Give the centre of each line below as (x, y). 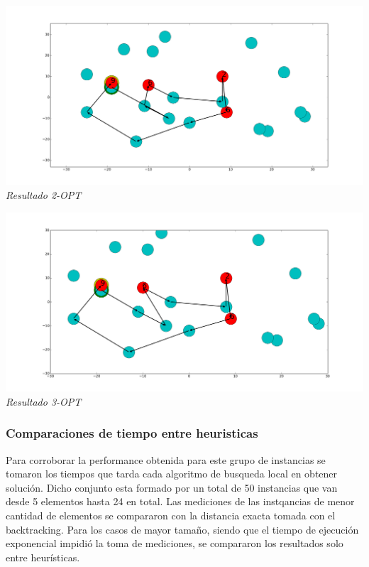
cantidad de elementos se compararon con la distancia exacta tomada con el (171, 515)
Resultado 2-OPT (44, 195)
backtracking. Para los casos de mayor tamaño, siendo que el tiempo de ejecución (182, 529)
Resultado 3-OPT (44, 401)
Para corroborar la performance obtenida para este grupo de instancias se (166, 459)
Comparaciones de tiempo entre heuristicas (132, 433)
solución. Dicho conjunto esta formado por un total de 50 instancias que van (172, 487)
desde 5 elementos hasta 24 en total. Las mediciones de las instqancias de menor (180, 501)
